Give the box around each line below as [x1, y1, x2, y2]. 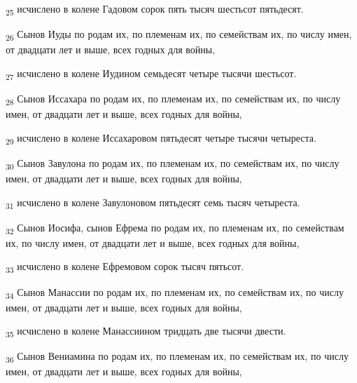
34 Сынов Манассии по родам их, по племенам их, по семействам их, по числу [6, 284, 344, 301]
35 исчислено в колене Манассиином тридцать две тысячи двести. [6, 323, 286, 340]
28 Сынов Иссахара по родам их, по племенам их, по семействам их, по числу [6, 90, 341, 107]
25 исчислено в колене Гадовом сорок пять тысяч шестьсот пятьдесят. [6, 1, 304, 18]
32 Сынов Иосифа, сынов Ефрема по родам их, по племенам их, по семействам [6, 220, 344, 236]
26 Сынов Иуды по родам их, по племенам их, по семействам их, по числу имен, [6, 27, 352, 43]
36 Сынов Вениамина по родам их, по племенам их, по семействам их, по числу [6, 349, 349, 365]
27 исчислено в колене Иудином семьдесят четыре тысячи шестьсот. [6, 65, 297, 82]
